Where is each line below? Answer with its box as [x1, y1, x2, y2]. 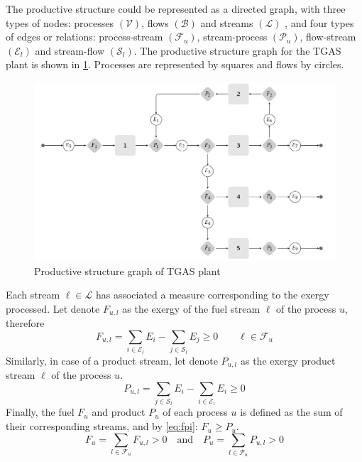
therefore [6, 316, 45, 331]
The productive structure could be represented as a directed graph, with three [6, 1, 346, 16]
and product [92, 404, 146, 419]
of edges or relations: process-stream [6, 29, 163, 44]
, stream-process [197, 29, 268, 44]
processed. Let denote [6, 301, 100, 316]
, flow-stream [300, 29, 356, 44]
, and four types [285, 15, 354, 30]
